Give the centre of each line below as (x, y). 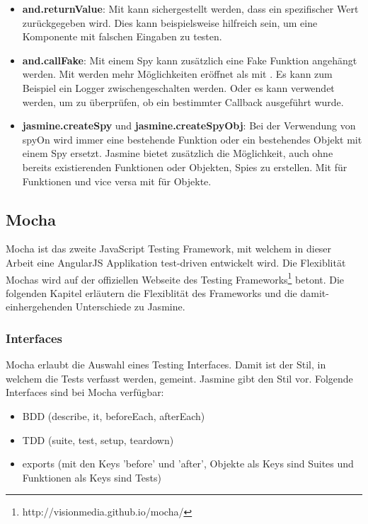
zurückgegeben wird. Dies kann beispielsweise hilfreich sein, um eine (170, 22)
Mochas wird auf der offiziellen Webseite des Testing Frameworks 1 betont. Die (175, 278)
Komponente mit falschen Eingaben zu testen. (122, 36)
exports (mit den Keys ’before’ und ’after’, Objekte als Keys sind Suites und (188, 464)
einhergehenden (39, 307)
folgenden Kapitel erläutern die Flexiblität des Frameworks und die (151, 292)
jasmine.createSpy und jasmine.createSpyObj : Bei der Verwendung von (189, 126)
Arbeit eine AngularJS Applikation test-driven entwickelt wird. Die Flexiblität (176, 262)
